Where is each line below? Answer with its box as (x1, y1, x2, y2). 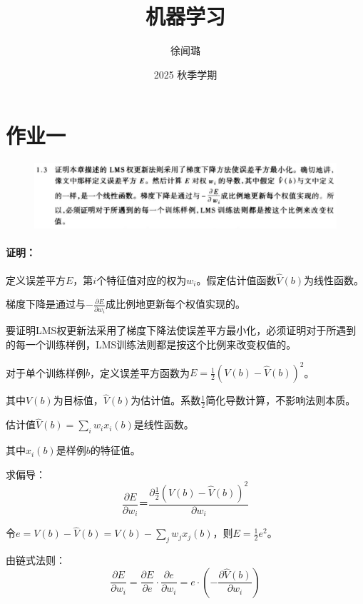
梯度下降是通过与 (6, 296, 86, 311)
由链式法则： (6, 553, 66, 568)
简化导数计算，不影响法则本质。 (205, 393, 356, 408)
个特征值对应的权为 (96, 272, 187, 287)
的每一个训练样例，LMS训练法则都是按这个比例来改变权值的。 (6, 336, 297, 351)
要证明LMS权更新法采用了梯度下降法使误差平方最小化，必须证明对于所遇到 (6, 323, 357, 338)
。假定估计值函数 (196, 272, 277, 287)
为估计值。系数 (131, 393, 201, 408)
